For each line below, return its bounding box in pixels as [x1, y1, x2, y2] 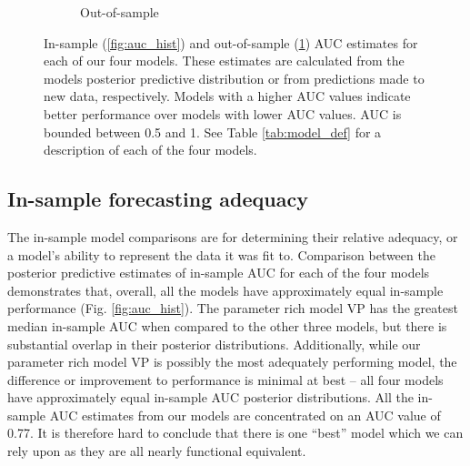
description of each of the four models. [44, 140, 257, 159]
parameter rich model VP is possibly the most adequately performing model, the [7, 352, 457, 371]
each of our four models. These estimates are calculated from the [44, 51, 405, 70]
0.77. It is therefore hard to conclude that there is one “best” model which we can [7, 423, 464, 442]
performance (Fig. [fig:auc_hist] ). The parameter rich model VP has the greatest [7, 299, 458, 318]
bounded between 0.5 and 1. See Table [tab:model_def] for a [44, 122, 382, 141]
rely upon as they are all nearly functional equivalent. [7, 441, 306, 461]
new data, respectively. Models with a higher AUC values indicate [44, 86, 411, 106]
